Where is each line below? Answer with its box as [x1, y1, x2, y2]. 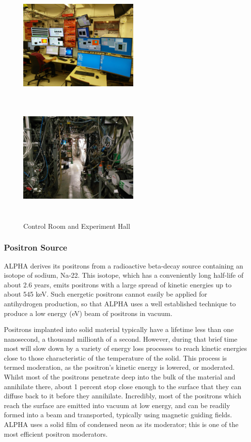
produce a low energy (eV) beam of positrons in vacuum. [4, 308, 173, 318]
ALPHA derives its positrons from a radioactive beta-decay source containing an [4, 260, 243, 270]
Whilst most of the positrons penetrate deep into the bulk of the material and [4, 372, 235, 382]
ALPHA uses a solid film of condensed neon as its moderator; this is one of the [4, 419, 239, 429]
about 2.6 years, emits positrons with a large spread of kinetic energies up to [4, 279, 232, 289]
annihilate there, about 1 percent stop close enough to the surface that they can [4, 381, 241, 391]
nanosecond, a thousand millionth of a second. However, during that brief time [4, 333, 237, 344]
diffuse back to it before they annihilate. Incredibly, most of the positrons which [4, 391, 241, 401]
